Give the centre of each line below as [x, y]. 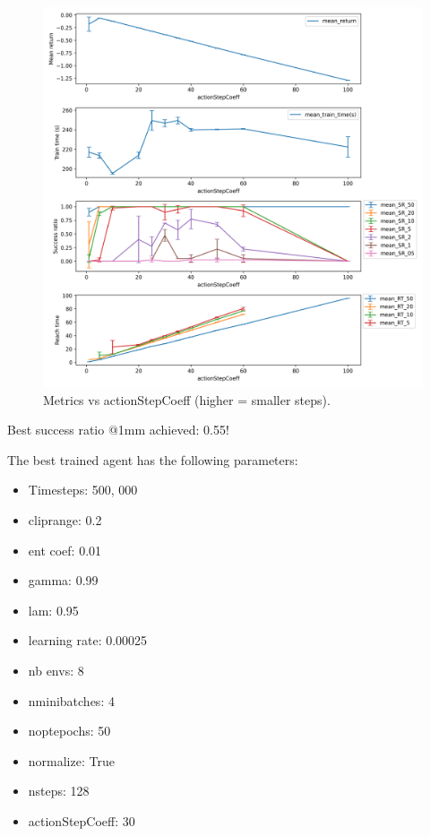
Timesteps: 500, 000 [83, 490]
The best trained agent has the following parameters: [153, 459]
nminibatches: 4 [71, 700]
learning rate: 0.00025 [88, 640]
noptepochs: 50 [69, 731]
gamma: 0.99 [63, 580]
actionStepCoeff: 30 [82, 820]
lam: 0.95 [53, 610]
